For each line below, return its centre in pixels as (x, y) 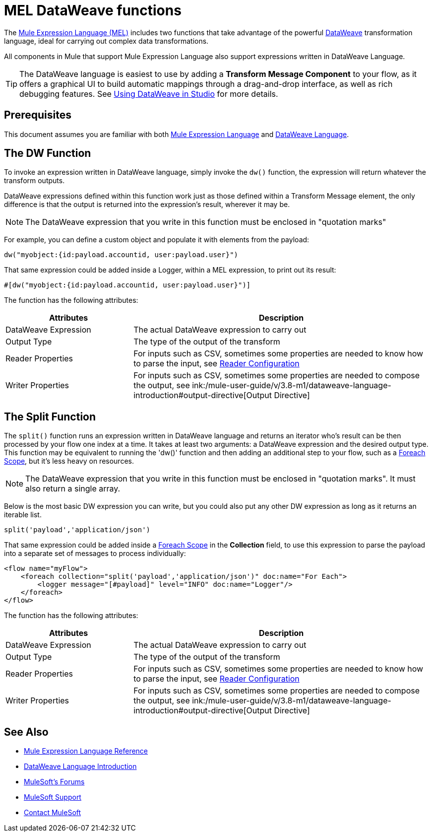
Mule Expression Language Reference (86, 751)
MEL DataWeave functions (93, 10)
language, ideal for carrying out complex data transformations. (106, 41)
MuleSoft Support (53, 797)
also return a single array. (73, 489)
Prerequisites (38, 115)
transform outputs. (34, 181)
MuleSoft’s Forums (54, 782)
